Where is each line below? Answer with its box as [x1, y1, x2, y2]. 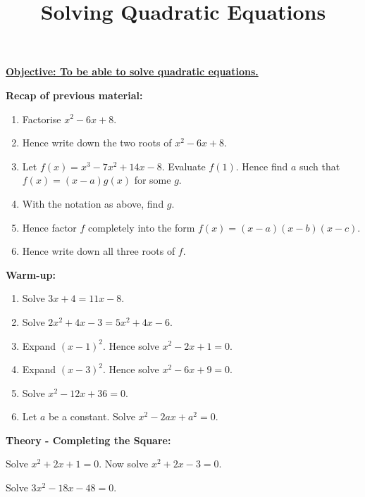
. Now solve [99, 456, 149, 471]
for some [134, 172, 171, 187]
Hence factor [22, 220, 77, 234]
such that [299, 158, 340, 173]
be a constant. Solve [48, 409, 135, 424]
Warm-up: [6, 267, 56, 282]
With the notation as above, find [22, 196, 164, 210]
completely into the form [88, 220, 195, 234]
